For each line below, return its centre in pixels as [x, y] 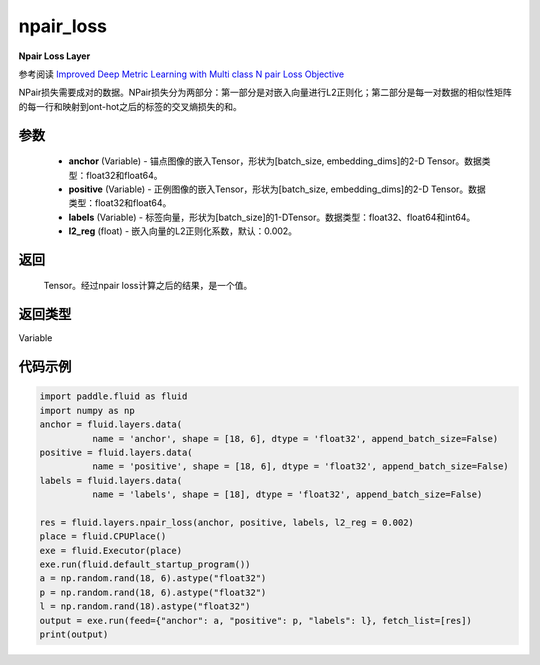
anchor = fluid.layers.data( [111, 424]
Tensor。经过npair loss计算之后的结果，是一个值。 [148, 286]
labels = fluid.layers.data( [111, 480]
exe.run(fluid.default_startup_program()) [145, 564]
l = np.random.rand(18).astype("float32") [145, 606]
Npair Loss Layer [54, 56]
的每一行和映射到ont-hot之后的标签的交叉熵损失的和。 [130, 106]
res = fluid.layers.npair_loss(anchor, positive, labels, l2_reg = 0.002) [227, 522]
